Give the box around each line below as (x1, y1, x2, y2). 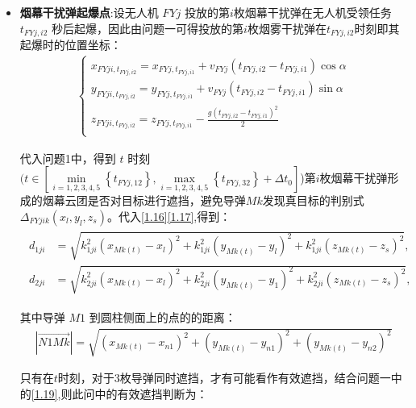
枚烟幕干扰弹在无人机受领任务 (233, 4, 392, 20)
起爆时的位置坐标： (19, 36, 122, 53)
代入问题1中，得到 (19, 149, 116, 166)
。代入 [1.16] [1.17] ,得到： (106, 207, 231, 224)
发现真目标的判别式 (262, 192, 364, 209)
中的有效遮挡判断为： (94, 385, 208, 402)
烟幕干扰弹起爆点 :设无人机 (19, 4, 159, 20)
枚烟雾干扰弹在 (247, 19, 327, 36)
